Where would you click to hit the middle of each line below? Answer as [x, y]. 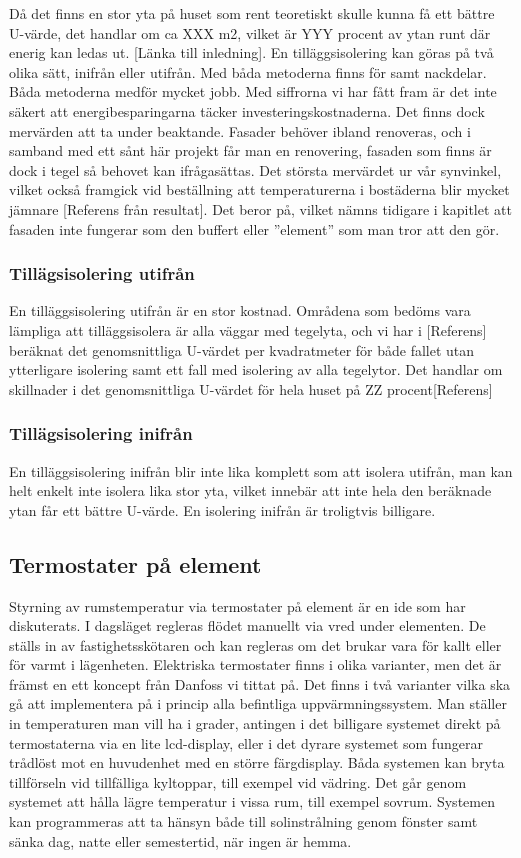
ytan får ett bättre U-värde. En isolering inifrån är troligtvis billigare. [222, 509]
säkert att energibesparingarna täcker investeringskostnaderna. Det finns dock [247, 110]
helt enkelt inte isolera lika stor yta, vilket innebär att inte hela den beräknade [250, 490]
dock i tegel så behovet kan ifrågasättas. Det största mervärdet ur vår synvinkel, [255, 169]
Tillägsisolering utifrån [102, 273]
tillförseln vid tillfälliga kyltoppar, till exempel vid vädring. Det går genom [238, 781]
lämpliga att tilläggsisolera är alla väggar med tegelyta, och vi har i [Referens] [248, 329]
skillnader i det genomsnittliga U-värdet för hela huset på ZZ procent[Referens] [251, 388]
